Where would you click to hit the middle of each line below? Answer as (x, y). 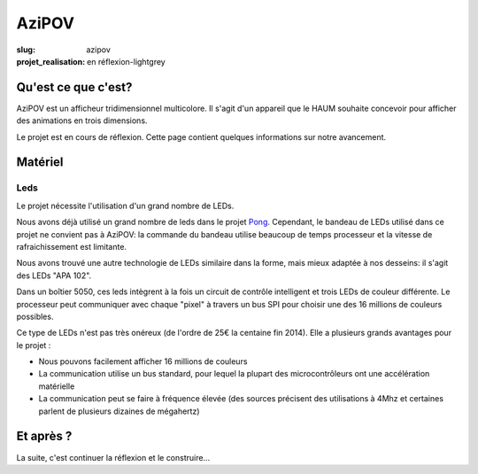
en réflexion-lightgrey (126, 61)
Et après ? (44, 436)
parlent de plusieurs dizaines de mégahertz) (119, 411)
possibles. (35, 316)
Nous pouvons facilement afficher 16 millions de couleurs (143, 361)
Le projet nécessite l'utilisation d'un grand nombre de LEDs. (125, 206)
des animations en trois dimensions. (82, 120)
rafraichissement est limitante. (72, 246)
